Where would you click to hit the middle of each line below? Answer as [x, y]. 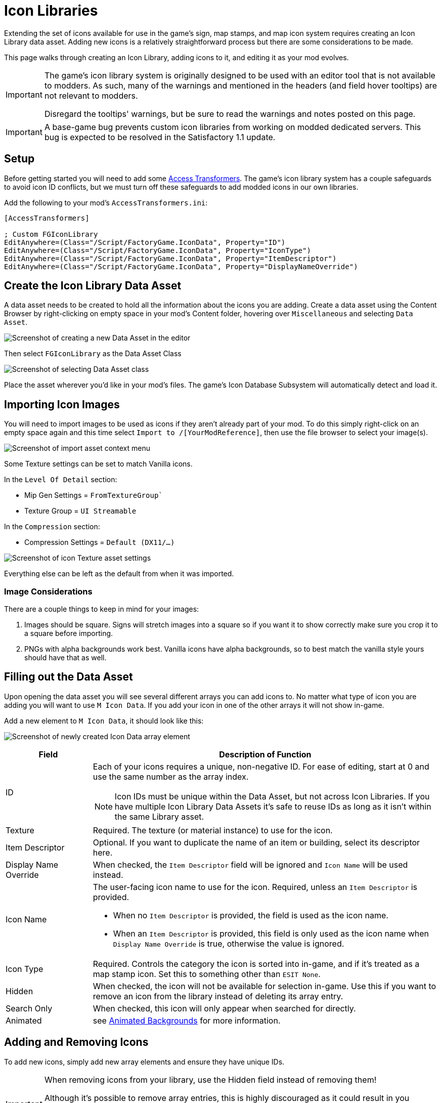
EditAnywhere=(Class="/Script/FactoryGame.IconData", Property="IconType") [158, 250]
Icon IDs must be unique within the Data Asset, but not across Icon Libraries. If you [272, 796]
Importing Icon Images [62, 404]
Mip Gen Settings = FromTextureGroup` [94, 495]
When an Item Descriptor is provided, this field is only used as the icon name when [271, 933]
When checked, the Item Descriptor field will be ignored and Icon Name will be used [250, 864]
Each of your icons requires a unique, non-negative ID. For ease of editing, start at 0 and [261, 766]
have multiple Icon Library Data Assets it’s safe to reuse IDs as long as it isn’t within [273, 806]
